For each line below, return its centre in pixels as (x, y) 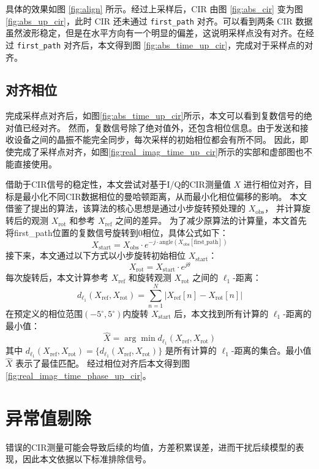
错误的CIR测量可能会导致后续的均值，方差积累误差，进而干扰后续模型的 (151, 447)
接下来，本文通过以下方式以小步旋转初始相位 (96, 255)
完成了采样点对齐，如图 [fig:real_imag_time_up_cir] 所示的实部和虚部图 (154, 152)
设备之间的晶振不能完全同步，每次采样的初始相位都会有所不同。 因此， (157, 139)
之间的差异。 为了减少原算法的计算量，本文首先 (211, 220)
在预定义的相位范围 (44, 314)
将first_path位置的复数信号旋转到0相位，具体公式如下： (117, 232)
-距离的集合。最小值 (271, 350)
